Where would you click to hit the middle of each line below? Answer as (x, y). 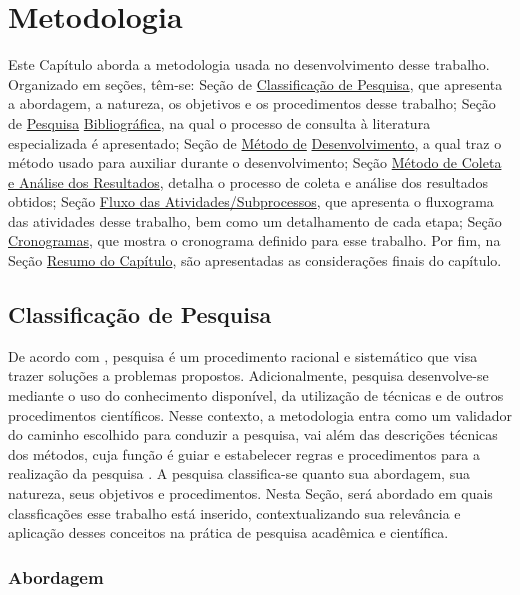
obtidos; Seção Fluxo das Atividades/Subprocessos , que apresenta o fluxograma (251, 201)
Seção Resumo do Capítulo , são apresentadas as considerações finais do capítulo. (255, 260)
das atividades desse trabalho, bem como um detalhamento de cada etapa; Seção (255, 220)
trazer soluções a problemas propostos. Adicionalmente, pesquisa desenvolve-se (248, 375)
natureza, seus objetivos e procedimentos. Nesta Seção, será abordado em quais (250, 493)
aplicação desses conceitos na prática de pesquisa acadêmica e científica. (228, 532)
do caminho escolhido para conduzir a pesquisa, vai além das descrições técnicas (253, 434)
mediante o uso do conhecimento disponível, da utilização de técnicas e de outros (256, 395)
